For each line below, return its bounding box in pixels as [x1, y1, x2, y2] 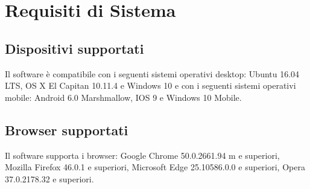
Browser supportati [5, 120, 128, 139]
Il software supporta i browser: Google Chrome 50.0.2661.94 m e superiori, [5, 149, 280, 161]
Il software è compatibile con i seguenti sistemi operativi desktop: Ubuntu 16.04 [5, 67, 300, 80]
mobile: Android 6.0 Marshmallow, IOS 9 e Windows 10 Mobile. [5, 91, 242, 103]
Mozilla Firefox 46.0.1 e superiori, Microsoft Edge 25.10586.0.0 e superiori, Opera [5, 161, 305, 173]
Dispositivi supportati [5, 39, 144, 57]
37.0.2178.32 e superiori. [5, 172, 94, 185]
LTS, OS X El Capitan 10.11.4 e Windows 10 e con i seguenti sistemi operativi [5, 79, 296, 92]
